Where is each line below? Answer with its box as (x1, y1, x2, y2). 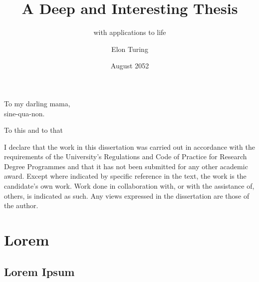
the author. (4, 200, 38, 211)
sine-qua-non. (4, 108, 45, 118)
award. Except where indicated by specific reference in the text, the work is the (4, 171, 247, 181)
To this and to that (4, 125, 63, 135)
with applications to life (93, 27, 166, 37)
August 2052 (110, 60, 149, 71)
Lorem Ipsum (4, 264, 75, 279)
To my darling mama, (4, 98, 70, 108)
